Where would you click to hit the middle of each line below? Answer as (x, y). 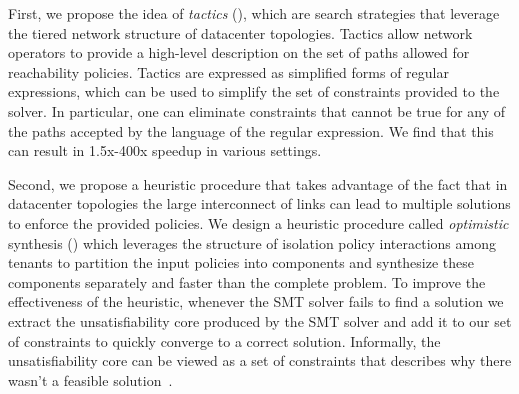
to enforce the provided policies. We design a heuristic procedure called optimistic (258, 222)
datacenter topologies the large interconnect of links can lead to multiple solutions (259, 203)
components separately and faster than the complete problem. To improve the (247, 281)
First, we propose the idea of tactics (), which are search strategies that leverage (254, 13)
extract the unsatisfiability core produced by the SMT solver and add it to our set (260, 320)
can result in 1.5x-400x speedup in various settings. (165, 150)
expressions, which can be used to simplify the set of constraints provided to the (254, 91)
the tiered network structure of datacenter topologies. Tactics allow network (240, 32)
